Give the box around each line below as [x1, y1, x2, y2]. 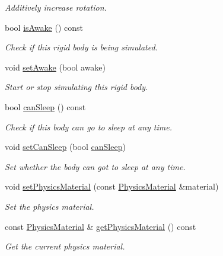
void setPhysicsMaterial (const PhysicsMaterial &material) [5, 180, 219, 193]
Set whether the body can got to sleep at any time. [5, 160, 186, 172]
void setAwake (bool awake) [5, 60, 106, 73]
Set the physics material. [5, 200, 94, 212]
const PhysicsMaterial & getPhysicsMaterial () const [5, 220, 196, 232]
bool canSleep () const [5, 100, 86, 113]
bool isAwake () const [5, 21, 83, 33]
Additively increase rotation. [5, 1, 107, 13]
